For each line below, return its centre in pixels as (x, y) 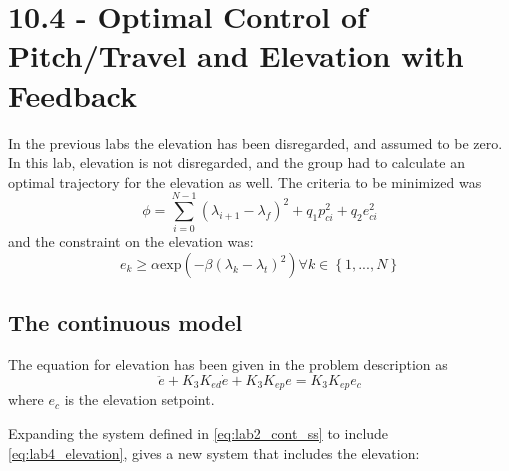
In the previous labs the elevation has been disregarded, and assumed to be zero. (255, 142)
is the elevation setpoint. (139, 399)
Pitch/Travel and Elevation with (236, 55)
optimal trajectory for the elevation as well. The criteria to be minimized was (245, 181)
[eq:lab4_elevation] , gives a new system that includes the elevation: (214, 452)
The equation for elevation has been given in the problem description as (228, 364)
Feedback (72, 94)
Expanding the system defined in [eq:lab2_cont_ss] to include (198, 433)
